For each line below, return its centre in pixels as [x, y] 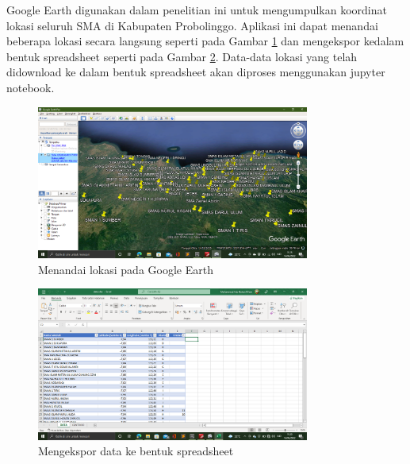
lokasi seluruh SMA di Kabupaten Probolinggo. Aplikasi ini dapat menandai [192, 25]
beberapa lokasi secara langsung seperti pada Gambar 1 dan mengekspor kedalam [205, 41]
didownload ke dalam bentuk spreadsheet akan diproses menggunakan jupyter [196, 72]
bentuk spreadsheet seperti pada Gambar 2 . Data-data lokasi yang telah [182, 56]
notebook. [31, 87]
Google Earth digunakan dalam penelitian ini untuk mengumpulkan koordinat [197, 10]
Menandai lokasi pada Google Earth [126, 269]
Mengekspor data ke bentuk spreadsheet [136, 451]
